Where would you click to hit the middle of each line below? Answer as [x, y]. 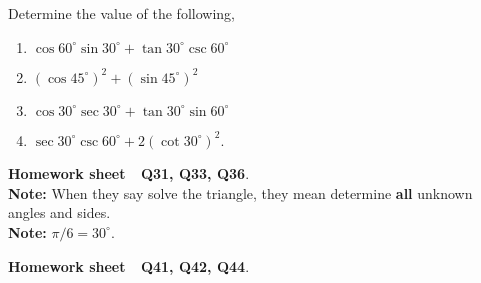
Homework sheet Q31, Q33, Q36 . [129, 173]
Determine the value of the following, [121, 13]
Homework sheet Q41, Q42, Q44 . [129, 265]
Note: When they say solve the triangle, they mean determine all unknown [240, 192]
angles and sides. [59, 212]
